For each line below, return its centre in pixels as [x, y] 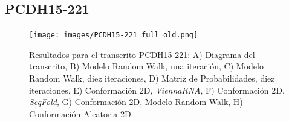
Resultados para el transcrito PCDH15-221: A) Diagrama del [142, 54]
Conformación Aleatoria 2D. [81, 113]
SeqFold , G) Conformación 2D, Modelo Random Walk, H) [136, 102]
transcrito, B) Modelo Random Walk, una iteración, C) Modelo [146, 66]
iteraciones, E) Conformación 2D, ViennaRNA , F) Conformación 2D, [157, 90]
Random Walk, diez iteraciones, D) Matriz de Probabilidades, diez [152, 78]
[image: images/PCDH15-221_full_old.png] [114, 35]
